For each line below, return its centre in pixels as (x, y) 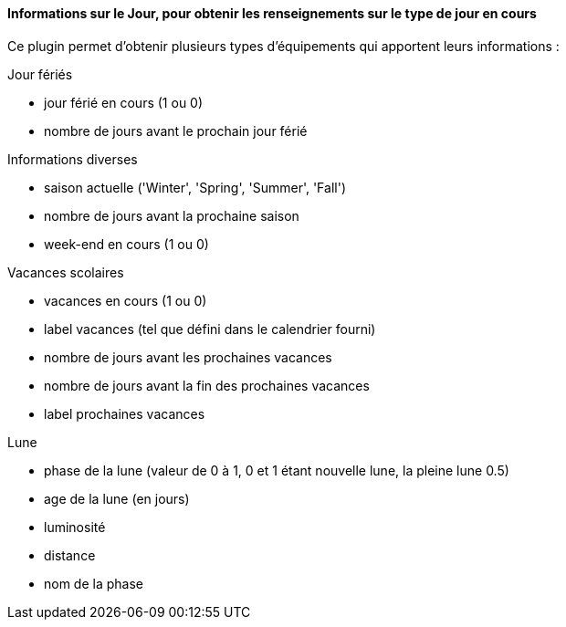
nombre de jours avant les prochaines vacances (188, 357)
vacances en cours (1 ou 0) (126, 300)
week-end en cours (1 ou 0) (126, 244)
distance (70, 555)
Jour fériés (40, 74)
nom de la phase (94, 583)
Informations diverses (73, 159)
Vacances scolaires (66, 272)
